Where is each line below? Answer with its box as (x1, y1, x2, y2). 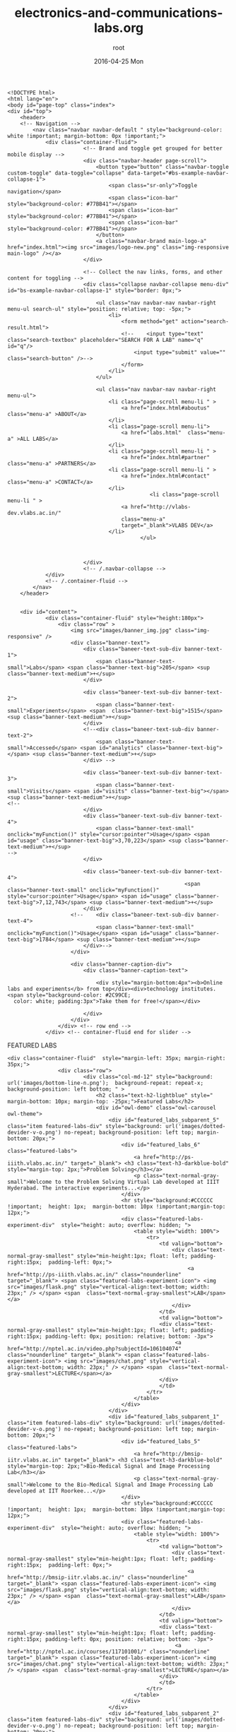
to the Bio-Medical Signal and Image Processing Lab (54, 1481, 213, 1488)
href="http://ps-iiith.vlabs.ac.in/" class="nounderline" (7, 1271, 182, 1278)
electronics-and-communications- (14, 5, 223, 21)
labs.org (93, 20, 144, 36)
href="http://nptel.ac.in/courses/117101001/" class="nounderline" (7, 1648, 211, 1655)
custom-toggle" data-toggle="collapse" (7, 170, 125, 177)
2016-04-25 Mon (93, 57, 144, 65)
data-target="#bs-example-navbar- (127, 170, 230, 177)
